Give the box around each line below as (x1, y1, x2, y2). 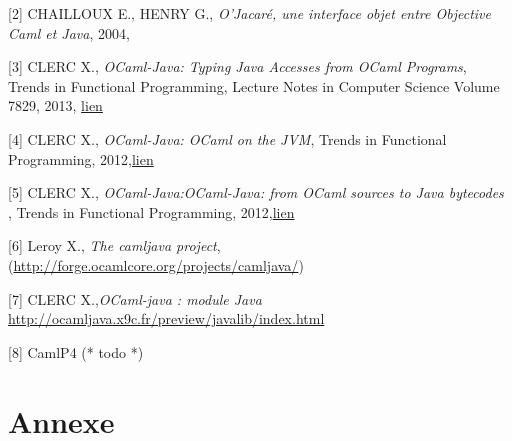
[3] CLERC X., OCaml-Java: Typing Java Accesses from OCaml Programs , (8, 56, 467, 77)
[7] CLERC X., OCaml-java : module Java (8, 288, 262, 309)
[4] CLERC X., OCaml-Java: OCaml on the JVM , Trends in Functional (8, 128, 447, 149)
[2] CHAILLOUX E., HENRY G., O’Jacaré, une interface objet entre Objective (8, 3, 491, 23)
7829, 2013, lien (8, 95, 103, 116)
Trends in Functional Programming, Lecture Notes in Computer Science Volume (8, 75, 500, 96)
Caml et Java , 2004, (8, 22, 130, 43)
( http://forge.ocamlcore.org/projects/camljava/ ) (8, 254, 304, 275)
